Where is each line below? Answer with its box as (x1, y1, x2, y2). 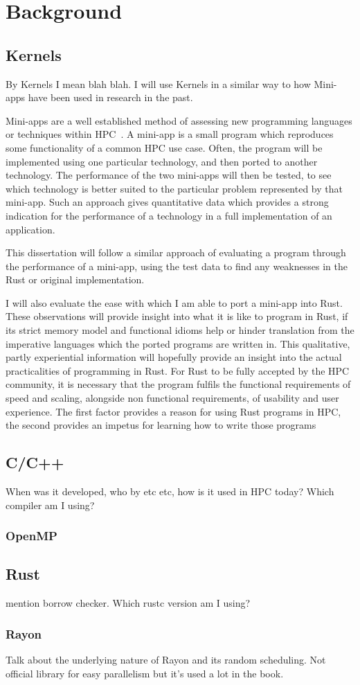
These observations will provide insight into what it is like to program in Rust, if (6, 309, 348, 323)
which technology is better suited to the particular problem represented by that (6, 181, 343, 195)
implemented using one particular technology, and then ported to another (6, 154, 318, 168)
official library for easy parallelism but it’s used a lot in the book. (6, 666, 284, 680)
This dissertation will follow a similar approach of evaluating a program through (6, 245, 346, 260)
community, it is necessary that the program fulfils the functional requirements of (6, 377, 351, 391)
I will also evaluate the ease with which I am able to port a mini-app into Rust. (6, 295, 343, 310)
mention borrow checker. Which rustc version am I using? (6, 596, 251, 610)
